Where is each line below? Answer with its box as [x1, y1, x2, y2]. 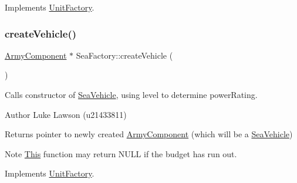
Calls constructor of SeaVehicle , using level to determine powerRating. [5, 89, 258, 100]
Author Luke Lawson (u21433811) [5, 108, 127, 120]
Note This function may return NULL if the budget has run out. [5, 147, 237, 160]
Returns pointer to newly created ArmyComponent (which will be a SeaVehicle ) [5, 128, 293, 140]
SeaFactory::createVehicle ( [76, 49, 173, 61]
